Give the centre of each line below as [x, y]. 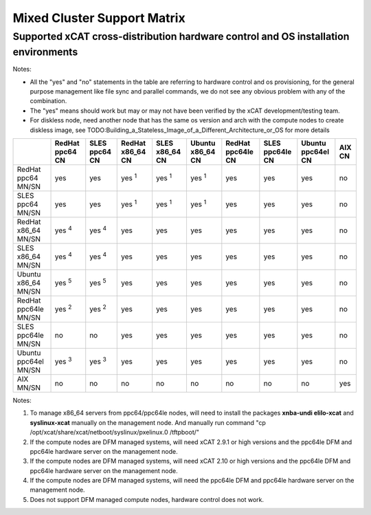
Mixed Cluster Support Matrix [99, 18]
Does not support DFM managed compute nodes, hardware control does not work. [147, 499]
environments [45, 52]
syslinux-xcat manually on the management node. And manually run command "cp [148, 422]
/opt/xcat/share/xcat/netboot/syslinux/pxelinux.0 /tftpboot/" [114, 432]
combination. [48, 101]
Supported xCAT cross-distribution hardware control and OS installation [181, 36]
